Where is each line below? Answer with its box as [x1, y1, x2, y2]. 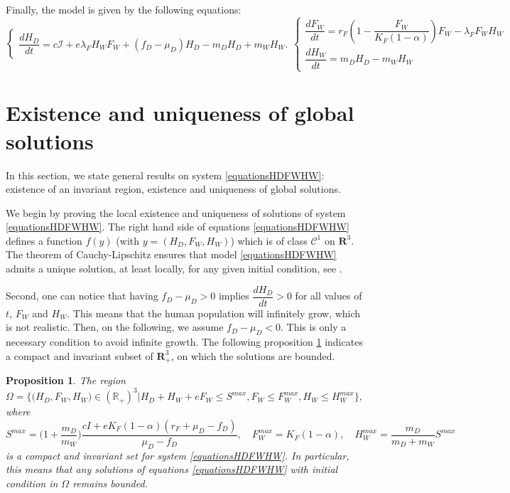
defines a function [6, 233, 82, 248]
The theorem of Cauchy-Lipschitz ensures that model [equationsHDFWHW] [6, 247, 337, 262]
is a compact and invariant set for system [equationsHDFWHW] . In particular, [6, 447, 349, 462]
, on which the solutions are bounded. [171, 348, 335, 363]
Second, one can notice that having [6, 288, 158, 303]
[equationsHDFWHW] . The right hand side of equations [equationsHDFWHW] [6, 219, 349, 234]
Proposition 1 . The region [6, 373, 126, 388]
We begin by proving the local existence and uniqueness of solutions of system [6, 205, 346, 220]
